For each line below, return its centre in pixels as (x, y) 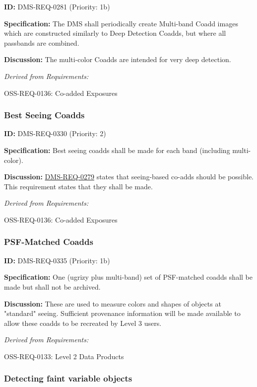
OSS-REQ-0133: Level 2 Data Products (64, 356)
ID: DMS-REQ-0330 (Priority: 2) (55, 133)
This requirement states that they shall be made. (78, 186)
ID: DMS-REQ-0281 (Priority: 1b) (57, 6)
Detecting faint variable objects (68, 378)
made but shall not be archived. (52, 286)
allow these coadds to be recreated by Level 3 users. (83, 323)
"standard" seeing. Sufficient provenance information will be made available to (122, 313)
